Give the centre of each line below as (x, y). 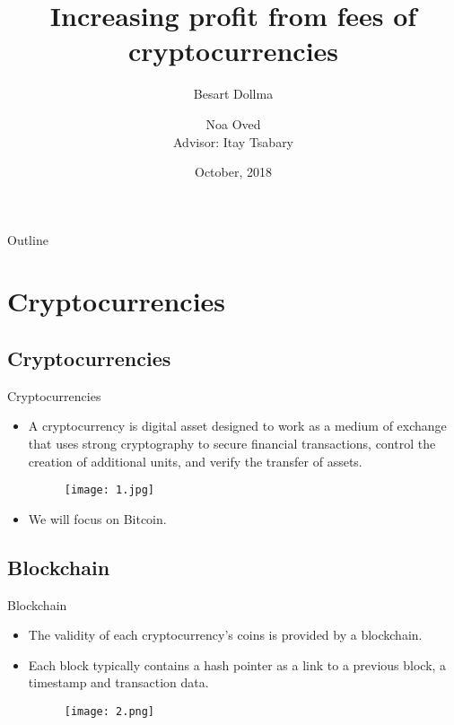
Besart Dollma (233, 94)
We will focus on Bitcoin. (97, 518)
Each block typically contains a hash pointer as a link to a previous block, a (237, 664)
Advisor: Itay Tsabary (233, 141)
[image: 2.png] (109, 712)
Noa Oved (233, 123)
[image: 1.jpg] (109, 490)
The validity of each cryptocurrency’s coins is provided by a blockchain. (225, 635)
